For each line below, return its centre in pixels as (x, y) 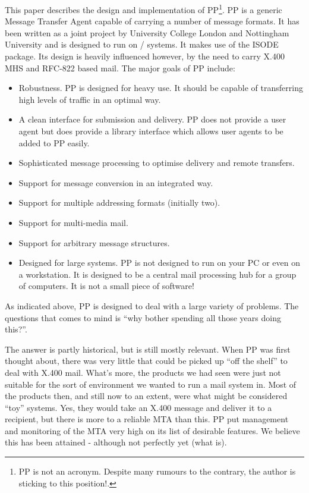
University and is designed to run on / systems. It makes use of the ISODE (142, 44)
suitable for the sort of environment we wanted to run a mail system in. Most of (151, 384)
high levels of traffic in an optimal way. (90, 99)
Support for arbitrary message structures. (94, 242)
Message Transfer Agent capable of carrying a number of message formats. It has (152, 21)
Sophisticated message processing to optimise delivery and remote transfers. (157, 163)
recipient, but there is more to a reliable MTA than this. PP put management (147, 419)
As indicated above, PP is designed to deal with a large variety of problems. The (152, 305)
